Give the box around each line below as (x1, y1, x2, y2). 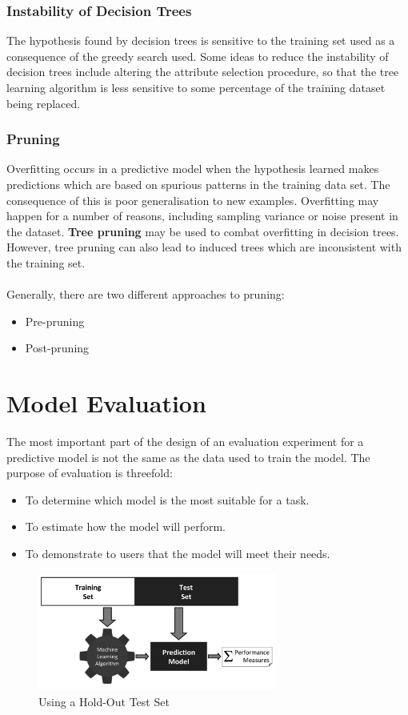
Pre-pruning (25, 312, 85, 329)
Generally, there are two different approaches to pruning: (6, 286, 285, 303)
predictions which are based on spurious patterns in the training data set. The (6, 176, 390, 192)
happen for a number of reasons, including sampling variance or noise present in (6, 207, 398, 224)
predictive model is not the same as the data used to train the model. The (6, 448, 370, 465)
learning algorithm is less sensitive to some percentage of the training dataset (6, 79, 386, 95)
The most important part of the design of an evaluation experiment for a (6, 433, 364, 450)
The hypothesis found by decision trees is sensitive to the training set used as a (6, 32, 395, 49)
